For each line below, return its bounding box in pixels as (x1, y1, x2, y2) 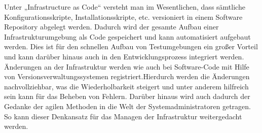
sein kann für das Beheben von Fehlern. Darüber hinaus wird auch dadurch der (4, 91, 250, 102)
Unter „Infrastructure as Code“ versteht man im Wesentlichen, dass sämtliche (4, 2, 245, 12)
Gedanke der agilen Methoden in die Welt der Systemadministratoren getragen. (4, 101, 251, 111)
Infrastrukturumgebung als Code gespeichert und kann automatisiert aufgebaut (4, 31, 251, 42)
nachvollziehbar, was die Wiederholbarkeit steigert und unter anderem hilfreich (4, 81, 249, 91)
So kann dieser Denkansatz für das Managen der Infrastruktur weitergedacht (4, 111, 242, 121)
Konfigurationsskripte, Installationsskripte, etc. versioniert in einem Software (4, 11, 243, 22)
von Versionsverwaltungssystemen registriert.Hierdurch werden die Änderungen (4, 71, 250, 82)
